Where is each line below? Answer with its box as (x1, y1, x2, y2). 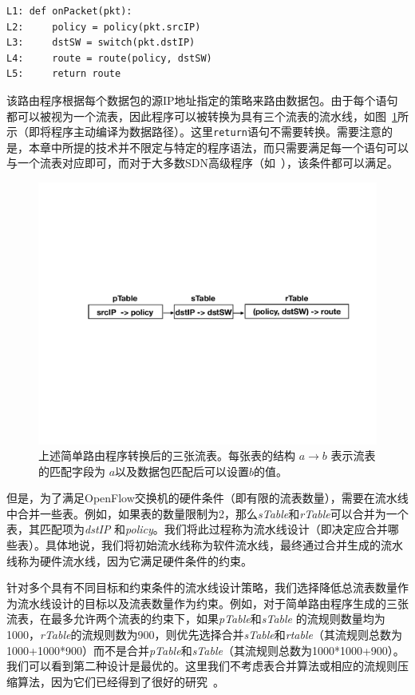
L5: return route (6, 68, 121, 80)
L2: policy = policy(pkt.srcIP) (6, 21, 201, 33)
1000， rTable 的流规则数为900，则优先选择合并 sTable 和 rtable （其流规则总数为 (6, 626, 402, 643)
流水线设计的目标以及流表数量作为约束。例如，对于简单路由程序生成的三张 (17, 594, 409, 611)
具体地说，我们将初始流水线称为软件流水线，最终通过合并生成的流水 (45, 537, 403, 553)
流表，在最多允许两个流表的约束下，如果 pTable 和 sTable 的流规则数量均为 (6, 610, 385, 627)
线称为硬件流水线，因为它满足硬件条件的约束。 (6, 552, 252, 569)
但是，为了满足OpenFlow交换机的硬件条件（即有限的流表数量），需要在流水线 (6, 489, 409, 506)
